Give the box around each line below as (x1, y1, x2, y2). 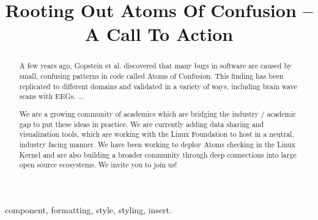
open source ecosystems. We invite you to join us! (19, 159, 177, 170)
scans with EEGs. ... (19, 91, 84, 101)
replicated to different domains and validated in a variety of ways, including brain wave (19, 81, 297, 91)
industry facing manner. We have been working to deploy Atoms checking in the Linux (19, 139, 296, 149)
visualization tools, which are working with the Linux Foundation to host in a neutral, (19, 129, 294, 139)
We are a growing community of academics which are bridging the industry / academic (19, 108, 297, 119)
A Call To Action (84, 21, 234, 46)
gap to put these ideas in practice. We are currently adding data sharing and (19, 119, 264, 129)
